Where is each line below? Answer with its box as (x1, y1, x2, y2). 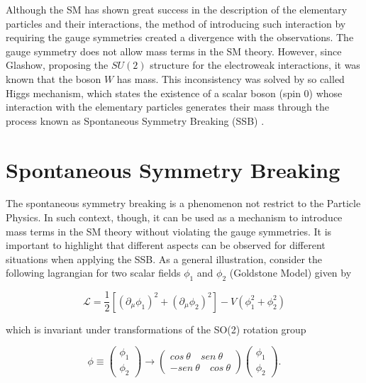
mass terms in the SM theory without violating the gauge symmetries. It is (6, 223, 332, 238)
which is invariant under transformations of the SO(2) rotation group (6, 321, 306, 336)
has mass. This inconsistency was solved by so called (116, 71, 345, 86)
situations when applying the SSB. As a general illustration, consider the (6, 251, 323, 266)
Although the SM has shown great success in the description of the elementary (6, 2, 348, 16)
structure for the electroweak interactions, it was (150, 57, 360, 72)
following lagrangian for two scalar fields (6, 265, 181, 280)
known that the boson (6, 71, 101, 86)
